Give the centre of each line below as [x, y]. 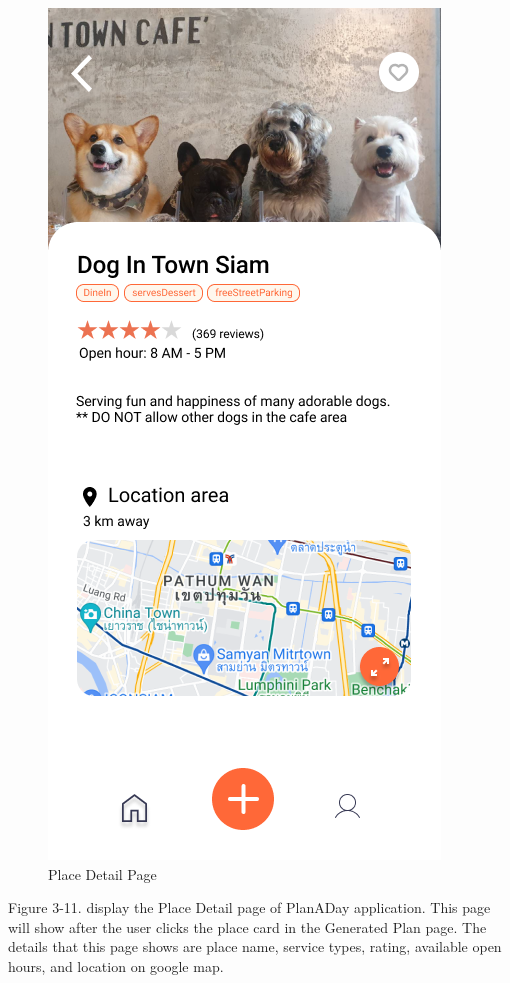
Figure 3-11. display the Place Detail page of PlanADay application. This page [249, 907]
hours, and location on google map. [116, 965]
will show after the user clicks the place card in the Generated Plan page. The [247, 926]
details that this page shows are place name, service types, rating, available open [255, 946]
